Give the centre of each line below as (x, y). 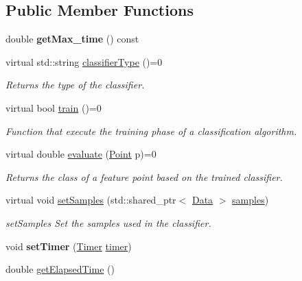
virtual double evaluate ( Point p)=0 (81, 154)
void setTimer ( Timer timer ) (69, 246)
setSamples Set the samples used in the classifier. (108, 222)
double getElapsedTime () (60, 269)
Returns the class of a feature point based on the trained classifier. (144, 176)
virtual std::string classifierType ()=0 (84, 61)
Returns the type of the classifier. (75, 85)
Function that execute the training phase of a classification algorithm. (151, 131)
